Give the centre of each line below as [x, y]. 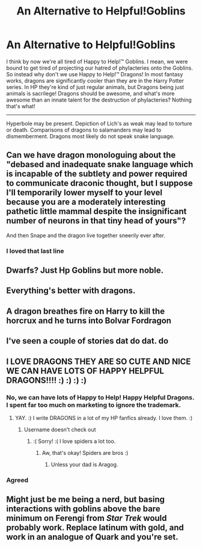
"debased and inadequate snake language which [100, 164]
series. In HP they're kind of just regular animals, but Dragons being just [95, 87]
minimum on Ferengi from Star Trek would [87, 518]
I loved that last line [35, 251]
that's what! [21, 106]
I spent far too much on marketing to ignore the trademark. [94, 405]
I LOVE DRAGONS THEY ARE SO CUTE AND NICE [99, 361]
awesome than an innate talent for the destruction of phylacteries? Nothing [99, 100]
